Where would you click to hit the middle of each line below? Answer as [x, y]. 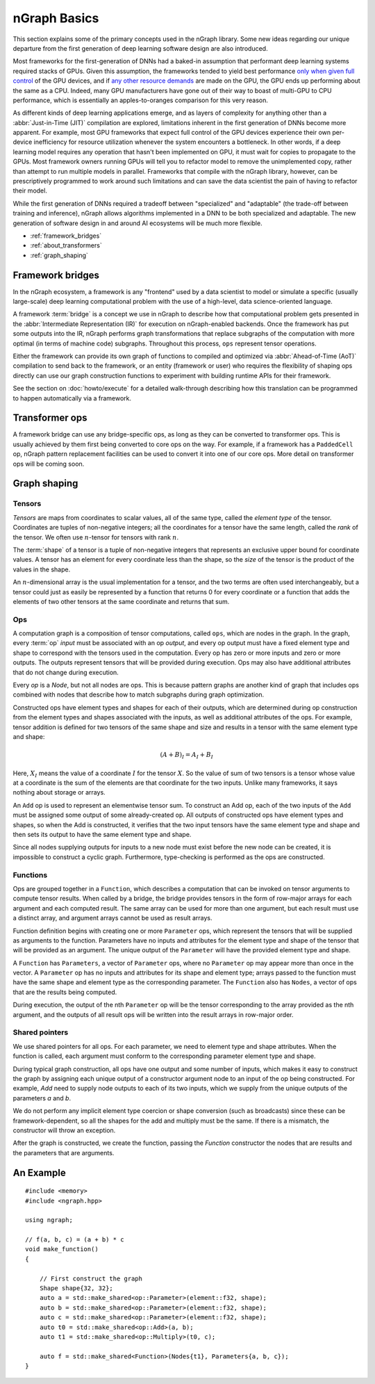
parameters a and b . [42, 1098]
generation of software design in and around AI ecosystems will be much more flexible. [138, 223]
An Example [39, 1172]
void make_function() [62, 1249]
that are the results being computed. [65, 992]
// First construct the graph [91, 1278]
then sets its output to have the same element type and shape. [102, 835]
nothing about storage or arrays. [59, 792]
